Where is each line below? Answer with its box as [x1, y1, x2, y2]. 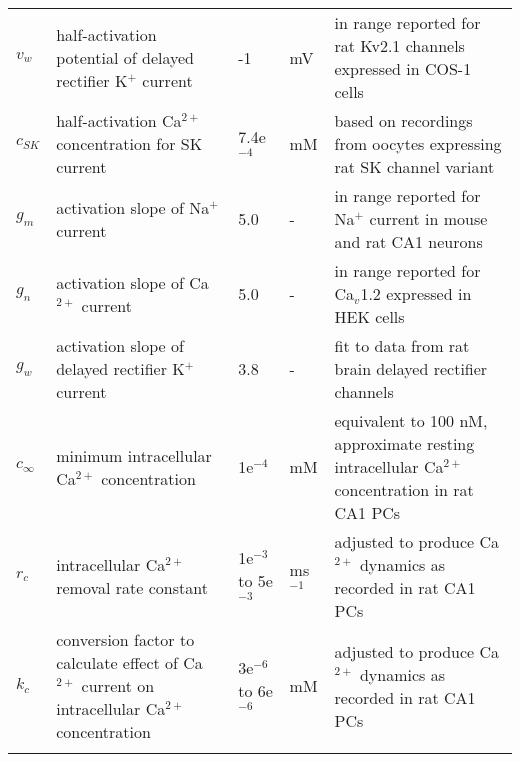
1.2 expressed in [360, 282, 472, 305]
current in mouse [369, 207, 488, 230]
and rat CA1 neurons [334, 230, 483, 253]
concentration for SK [56, 132, 203, 155]
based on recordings [334, 109, 473, 132]
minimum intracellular [56, 443, 212, 467]
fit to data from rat [334, 334, 470, 357]
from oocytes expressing [334, 132, 502, 155]
